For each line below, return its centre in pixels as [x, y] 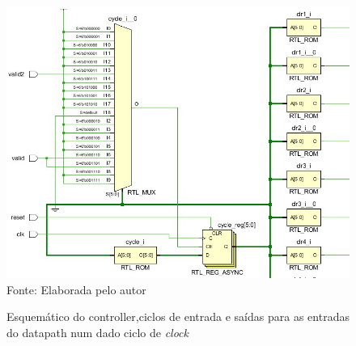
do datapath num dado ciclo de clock [97, 332]
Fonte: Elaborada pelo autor [76, 289]
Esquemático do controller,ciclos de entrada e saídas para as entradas [178, 316]
